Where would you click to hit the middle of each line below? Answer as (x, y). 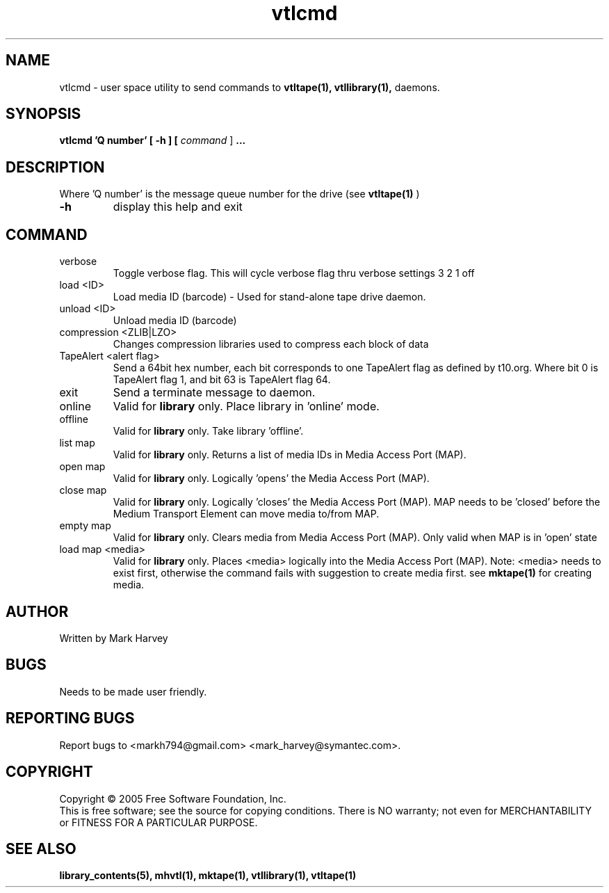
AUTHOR (37, 611)
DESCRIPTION (55, 167)
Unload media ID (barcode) (175, 321)
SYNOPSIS (43, 114)
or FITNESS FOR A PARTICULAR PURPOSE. (159, 822)
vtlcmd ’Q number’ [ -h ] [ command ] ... (153, 140)
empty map (85, 526)
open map (82, 467)
